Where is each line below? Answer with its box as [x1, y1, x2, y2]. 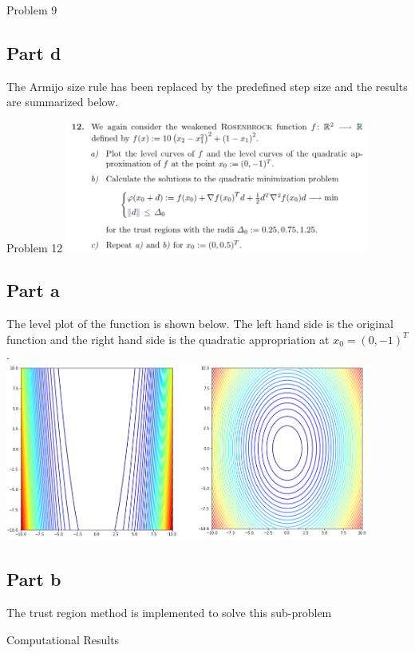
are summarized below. [6, 93, 119, 110]
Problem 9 [6, 2, 57, 18]
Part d [6, 40, 61, 65]
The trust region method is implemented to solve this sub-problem [6, 604, 332, 621]
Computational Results [6, 631, 120, 647]
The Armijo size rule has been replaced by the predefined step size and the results [6, 77, 408, 94]
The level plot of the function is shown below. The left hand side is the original [6, 315, 393, 332]
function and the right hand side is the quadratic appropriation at [6, 330, 330, 347]
